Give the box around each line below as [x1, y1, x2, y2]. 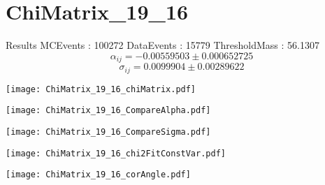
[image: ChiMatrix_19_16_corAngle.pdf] [6, 170, 191, 180]
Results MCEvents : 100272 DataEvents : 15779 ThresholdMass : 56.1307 [6, 38, 319, 52]
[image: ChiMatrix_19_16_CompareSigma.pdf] [6, 126, 211, 137]
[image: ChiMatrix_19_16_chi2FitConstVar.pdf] [6, 148, 226, 158]
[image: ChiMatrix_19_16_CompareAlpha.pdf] [6, 105, 211, 116]
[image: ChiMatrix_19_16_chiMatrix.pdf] [6, 84, 196, 94]
